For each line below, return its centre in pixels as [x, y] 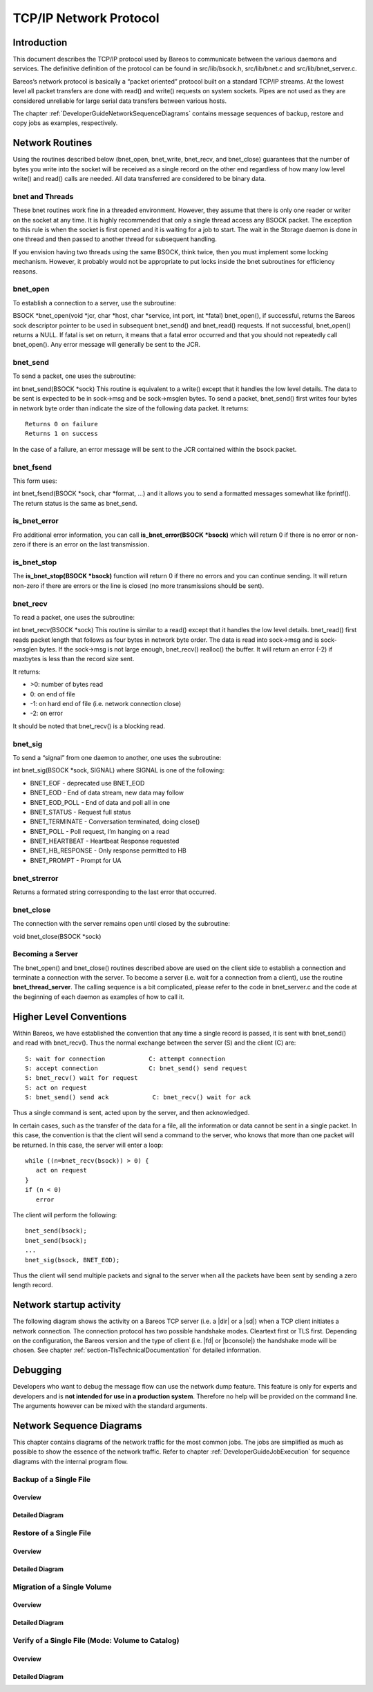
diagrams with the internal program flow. [70, 1461]
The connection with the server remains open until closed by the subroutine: [122, 924]
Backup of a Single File [52, 1479]
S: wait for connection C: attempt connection [125, 1058]
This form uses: [35, 481]
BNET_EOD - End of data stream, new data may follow [107, 793]
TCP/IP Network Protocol [86, 18]
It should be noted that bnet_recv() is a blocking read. [89, 726]
